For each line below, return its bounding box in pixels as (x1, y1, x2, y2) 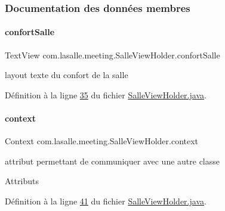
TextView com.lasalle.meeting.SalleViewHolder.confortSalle (5, 48, 220, 61)
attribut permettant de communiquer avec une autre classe (5, 154, 220, 167)
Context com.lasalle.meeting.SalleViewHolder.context (5, 135, 199, 147)
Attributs (5, 175, 39, 187)
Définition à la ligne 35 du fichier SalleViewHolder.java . (5, 88, 206, 101)
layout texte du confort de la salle (5, 69, 128, 81)
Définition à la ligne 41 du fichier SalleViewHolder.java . (5, 195, 206, 207)
